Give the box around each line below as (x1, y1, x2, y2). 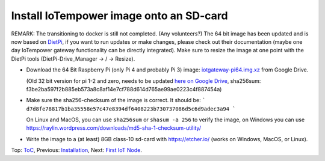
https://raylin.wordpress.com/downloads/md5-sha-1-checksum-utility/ (26, 124, 202, 132)
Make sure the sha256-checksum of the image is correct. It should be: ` (26, 97, 206, 104)
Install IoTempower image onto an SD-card (11, 9, 228, 22)
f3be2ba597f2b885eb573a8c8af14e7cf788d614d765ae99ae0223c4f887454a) (26, 85, 222, 93)
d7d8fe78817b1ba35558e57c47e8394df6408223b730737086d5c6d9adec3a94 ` (26, 105, 236, 112)
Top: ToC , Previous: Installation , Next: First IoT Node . (11, 147, 143, 154)
